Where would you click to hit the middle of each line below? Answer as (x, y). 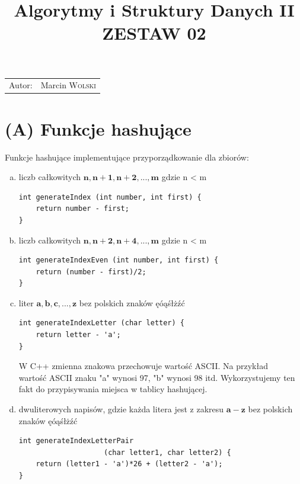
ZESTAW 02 (154, 33)
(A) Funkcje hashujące (98, 128)
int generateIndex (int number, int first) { (110, 197)
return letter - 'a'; (78, 335)
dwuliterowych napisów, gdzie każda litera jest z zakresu (121, 409)
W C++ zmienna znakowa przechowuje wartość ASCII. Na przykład (143, 366)
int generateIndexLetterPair (76, 441)
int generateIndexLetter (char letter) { (101, 323)
